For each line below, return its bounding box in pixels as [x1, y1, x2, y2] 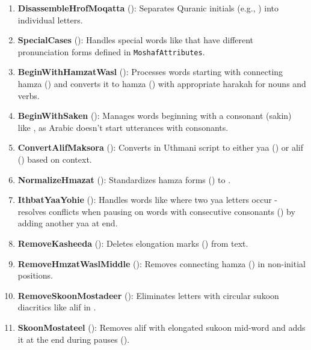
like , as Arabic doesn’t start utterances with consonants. [17, 121, 229, 133]
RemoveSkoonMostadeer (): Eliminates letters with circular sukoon [17, 289, 279, 301]
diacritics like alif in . [17, 301, 96, 313]
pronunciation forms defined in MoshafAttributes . [17, 45, 205, 58]
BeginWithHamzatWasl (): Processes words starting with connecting [17, 65, 283, 78]
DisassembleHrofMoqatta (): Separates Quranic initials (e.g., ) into [17, 2, 279, 14]
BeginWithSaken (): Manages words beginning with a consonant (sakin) [17, 109, 292, 122]
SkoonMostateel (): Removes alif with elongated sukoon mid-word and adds [17, 321, 306, 333]
